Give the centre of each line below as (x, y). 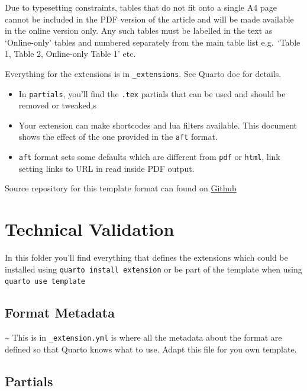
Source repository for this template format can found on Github (121, 188)
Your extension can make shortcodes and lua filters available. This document (158, 125)
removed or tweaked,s (57, 105)
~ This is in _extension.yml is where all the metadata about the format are (143, 337)
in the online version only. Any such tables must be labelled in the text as (139, 31)
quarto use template (45, 282)
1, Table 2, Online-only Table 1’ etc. (70, 54)
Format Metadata (60, 313)
